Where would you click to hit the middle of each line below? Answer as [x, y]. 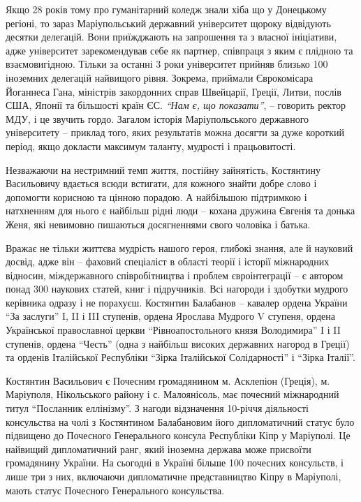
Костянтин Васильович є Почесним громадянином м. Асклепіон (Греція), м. [168, 380]
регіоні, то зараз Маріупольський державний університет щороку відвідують [168, 23]
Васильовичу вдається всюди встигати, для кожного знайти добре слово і [161, 183]
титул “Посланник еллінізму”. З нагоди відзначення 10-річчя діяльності [157, 408]
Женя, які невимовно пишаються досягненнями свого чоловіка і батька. [158, 224]
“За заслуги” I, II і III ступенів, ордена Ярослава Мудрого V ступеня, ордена [170, 316]
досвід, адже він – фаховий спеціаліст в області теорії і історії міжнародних [168, 261]
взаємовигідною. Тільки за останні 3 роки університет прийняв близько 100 [167, 64]
